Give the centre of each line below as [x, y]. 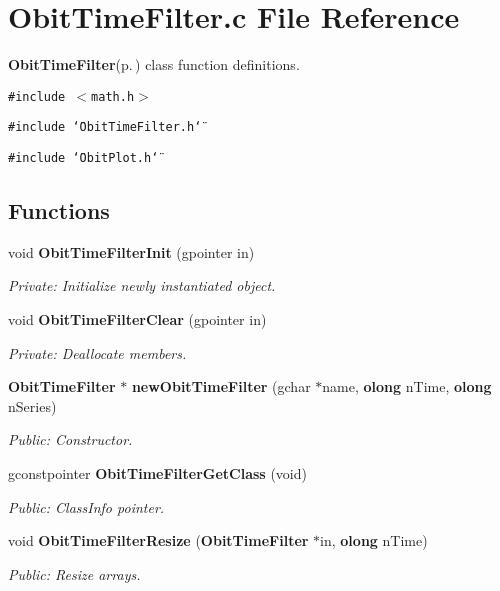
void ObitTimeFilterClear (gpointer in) [137, 319]
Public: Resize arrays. [74, 573]
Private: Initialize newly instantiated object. [142, 285]
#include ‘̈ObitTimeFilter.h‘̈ [105, 127]
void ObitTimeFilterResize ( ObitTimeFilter [158, 540]
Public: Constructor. [70, 439]
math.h [113, 96]
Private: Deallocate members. [97, 352]
